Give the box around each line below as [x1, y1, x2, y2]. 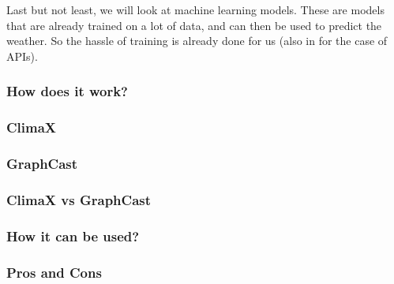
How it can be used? [6, 226, 140, 245]
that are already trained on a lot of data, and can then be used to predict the [6, 17, 382, 33]
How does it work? [6, 81, 129, 101]
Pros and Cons [6, 262, 102, 282]
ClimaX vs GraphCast [6, 189, 152, 209]
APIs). [6, 47, 38, 64]
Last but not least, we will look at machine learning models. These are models [6, 2, 385, 17]
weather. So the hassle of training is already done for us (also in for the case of [6, 32, 388, 49]
